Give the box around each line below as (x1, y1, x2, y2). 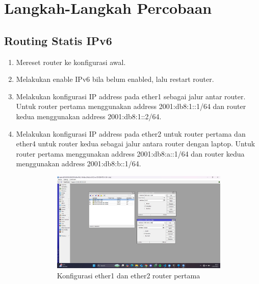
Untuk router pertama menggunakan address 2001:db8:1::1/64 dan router (16, 101, 246, 112)
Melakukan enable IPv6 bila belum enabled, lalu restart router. (16, 74, 214, 84)
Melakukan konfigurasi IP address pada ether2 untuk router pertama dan (16, 128, 246, 139)
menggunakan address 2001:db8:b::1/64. (16, 158, 141, 169)
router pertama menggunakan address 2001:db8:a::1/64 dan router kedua (16, 148, 245, 159)
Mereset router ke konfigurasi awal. (16, 56, 126, 67)
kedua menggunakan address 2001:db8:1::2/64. (16, 111, 162, 121)
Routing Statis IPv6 (4, 32, 112, 48)
